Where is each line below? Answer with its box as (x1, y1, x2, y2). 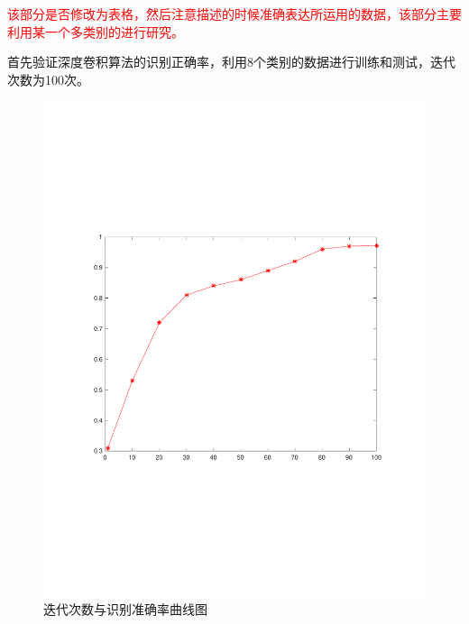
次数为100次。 (7, 69, 89, 88)
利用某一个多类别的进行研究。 (7, 22, 184, 41)
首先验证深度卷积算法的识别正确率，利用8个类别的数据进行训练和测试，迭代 (7, 52, 455, 71)
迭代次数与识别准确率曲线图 (43, 599, 207, 618)
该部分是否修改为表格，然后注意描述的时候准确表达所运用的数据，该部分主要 (7, 5, 462, 23)
